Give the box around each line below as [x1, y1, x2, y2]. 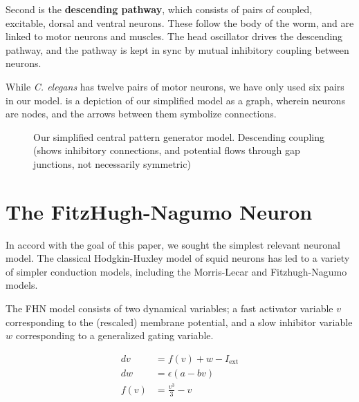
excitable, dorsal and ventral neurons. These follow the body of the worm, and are [6, 15, 354, 30]
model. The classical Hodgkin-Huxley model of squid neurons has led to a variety [6, 251, 350, 265]
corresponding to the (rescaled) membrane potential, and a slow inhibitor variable [6, 314, 353, 329]
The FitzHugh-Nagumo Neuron [6, 197, 313, 225]
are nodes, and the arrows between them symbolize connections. [6, 106, 277, 121]
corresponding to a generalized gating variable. [15, 328, 214, 343]
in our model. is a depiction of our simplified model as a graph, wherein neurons [6, 93, 345, 107]
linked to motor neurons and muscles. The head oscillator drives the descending [6, 29, 343, 44]
